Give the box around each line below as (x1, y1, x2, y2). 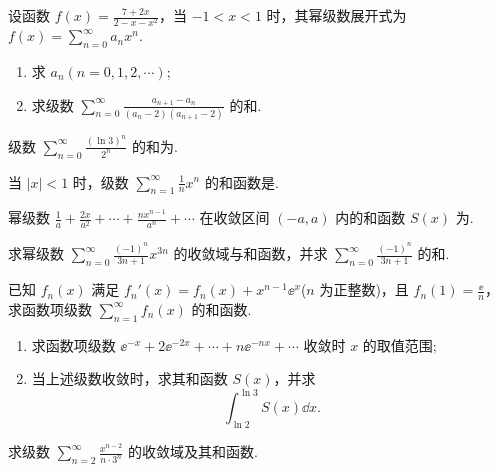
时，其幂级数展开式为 (266, 5, 407, 25)
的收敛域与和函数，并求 (173, 243, 328, 264)
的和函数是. (204, 171, 279, 192)
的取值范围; (362, 334, 437, 355)
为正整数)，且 (319, 279, 409, 300)
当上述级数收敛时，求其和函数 (31, 368, 228, 389)
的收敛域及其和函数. (127, 441, 258, 462)
